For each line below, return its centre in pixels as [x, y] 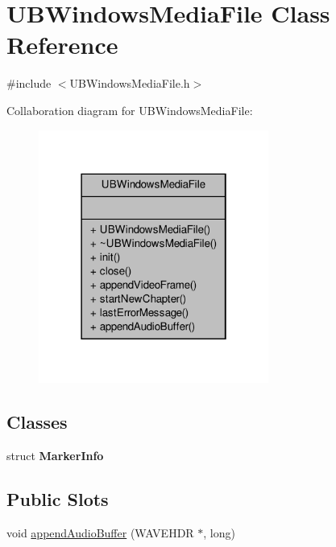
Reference [62, 45]
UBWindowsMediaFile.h [130, 83]
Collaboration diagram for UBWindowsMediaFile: [130, 110]
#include [29, 83]
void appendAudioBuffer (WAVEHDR [100, 532]
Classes [37, 422]
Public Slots [58, 499]
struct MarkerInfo [55, 456]
